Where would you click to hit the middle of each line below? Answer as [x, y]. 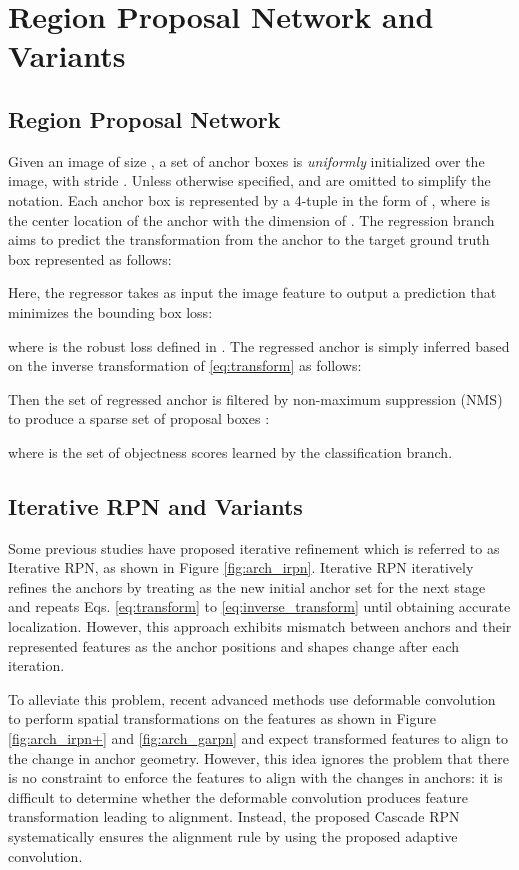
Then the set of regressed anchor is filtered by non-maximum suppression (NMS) [255, 398]
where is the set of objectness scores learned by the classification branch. [230, 451]
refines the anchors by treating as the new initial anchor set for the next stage [247, 586]
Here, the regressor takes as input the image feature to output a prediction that [252, 292]
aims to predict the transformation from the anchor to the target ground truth [249, 239]
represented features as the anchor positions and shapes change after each [234, 645]
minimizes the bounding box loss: [110, 311]
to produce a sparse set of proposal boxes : [139, 418]
